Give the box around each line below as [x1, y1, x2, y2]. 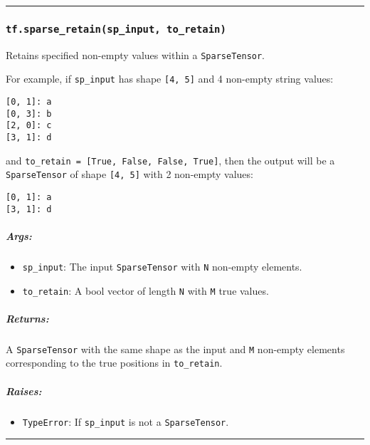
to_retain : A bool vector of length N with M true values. [22, 283, 269, 298]
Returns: [6, 310, 49, 325]
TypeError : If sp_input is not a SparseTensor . [22, 414, 229, 429]
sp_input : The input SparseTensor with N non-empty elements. [22, 258, 302, 273]
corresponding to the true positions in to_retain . [6, 355, 223, 370]
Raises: [6, 383, 42, 398]
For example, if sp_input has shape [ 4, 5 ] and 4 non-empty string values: [6, 71, 334, 86]
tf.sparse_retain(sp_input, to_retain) [6, 23, 226, 35]
